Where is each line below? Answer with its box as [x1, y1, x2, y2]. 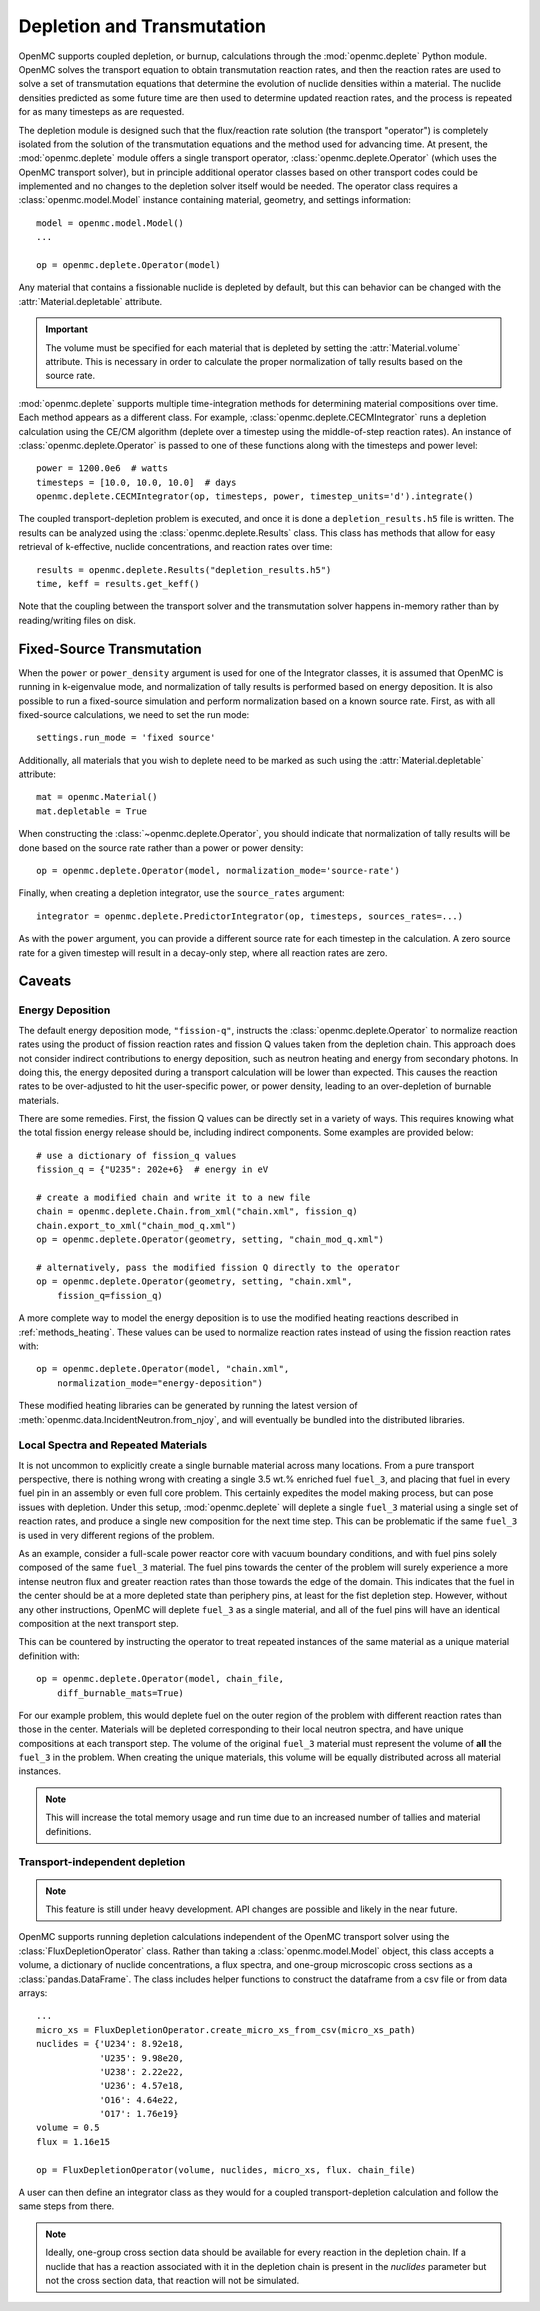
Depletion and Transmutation [18, 15, 267, 37]
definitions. [45, 1825, 92, 1837]
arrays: [18, 1986, 48, 1999]
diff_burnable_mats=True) [56, 1687, 185, 1699]
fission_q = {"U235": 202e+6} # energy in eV [36, 1164, 269, 1175]
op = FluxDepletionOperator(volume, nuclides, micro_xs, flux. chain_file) [36, 2164, 416, 2175]
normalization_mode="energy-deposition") [56, 1377, 264, 1389]
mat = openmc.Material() [36, 791, 158, 803]
